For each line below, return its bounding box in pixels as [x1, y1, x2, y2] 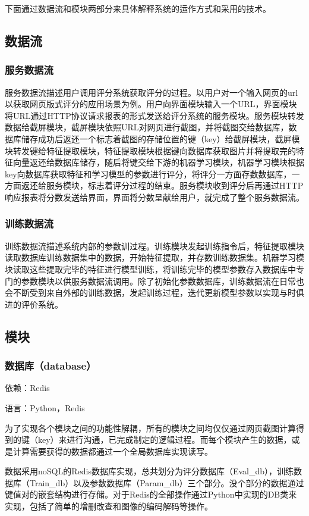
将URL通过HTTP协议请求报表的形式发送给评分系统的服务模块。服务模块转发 [5, 109, 304, 121]
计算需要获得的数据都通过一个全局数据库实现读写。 [12, 445, 213, 457]
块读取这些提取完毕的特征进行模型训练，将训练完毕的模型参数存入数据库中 [5, 262, 296, 275]
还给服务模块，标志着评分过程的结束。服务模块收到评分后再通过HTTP [29, 179, 304, 192]
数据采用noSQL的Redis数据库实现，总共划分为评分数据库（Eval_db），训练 [5, 465, 294, 477]
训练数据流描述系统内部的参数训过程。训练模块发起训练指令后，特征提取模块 [5, 239, 304, 252]
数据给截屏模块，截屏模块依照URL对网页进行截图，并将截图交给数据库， [5, 121, 289, 133]
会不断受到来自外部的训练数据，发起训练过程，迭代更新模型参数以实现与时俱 [5, 286, 304, 299]
